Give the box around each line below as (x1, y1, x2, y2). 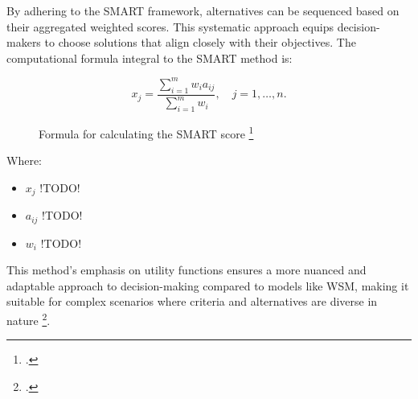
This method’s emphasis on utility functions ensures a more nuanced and (6, 261, 367, 278)
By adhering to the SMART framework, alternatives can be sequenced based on (6, 2, 400, 19)
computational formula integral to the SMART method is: (6, 49, 293, 66)
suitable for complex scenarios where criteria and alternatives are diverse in (6, 293, 378, 310)
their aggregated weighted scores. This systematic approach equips (6, 18, 334, 35)
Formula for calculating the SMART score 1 (39, 122, 254, 142)
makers (6, 34, 41, 51)
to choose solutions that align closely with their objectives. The (44, 34, 356, 51)
